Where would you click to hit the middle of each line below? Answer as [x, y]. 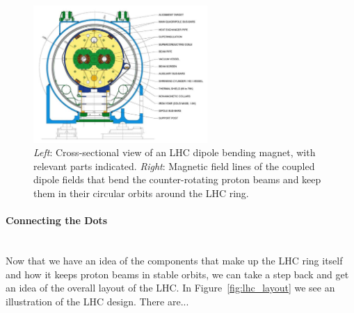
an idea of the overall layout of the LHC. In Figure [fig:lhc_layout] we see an [170, 288]
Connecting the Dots [57, 220]
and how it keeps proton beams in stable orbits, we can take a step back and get [177, 274]
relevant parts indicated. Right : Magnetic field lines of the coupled [174, 166]
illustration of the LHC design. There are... [97, 301]
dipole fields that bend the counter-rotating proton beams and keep [177, 179]
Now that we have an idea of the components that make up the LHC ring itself [174, 260]
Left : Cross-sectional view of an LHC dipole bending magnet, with [175, 152]
